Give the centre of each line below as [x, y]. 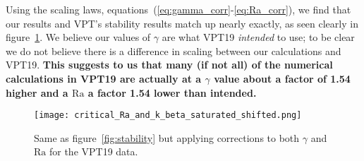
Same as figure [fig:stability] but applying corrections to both [167, 137]
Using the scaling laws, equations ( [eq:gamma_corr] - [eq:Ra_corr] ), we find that [178, 9]
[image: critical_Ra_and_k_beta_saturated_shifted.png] [168, 115]
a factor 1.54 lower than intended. [172, 92]
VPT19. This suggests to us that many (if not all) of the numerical [169, 65]
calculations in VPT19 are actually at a [104, 78]
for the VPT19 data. [93, 151]
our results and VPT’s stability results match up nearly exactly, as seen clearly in [182, 23]
